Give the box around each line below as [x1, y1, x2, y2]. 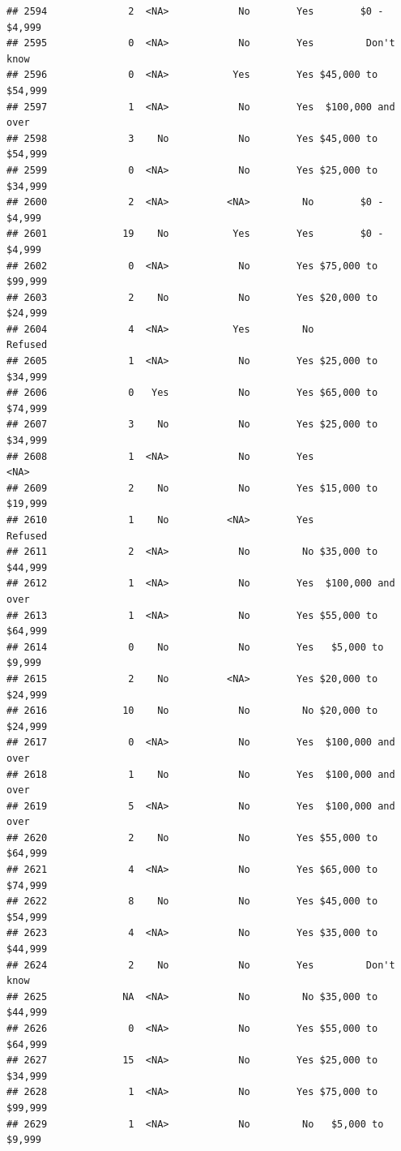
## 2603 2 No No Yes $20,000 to [6, 291, 378, 303]
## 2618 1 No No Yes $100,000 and [6, 768, 395, 780]
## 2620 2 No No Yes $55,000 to [6, 831, 378, 844]
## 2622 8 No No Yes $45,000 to [6, 895, 378, 908]
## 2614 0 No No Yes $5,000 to [6, 641, 384, 653]
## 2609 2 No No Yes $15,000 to [6, 482, 378, 494]
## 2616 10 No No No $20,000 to [6, 705, 378, 717]
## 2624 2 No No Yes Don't [6, 959, 395, 971]
